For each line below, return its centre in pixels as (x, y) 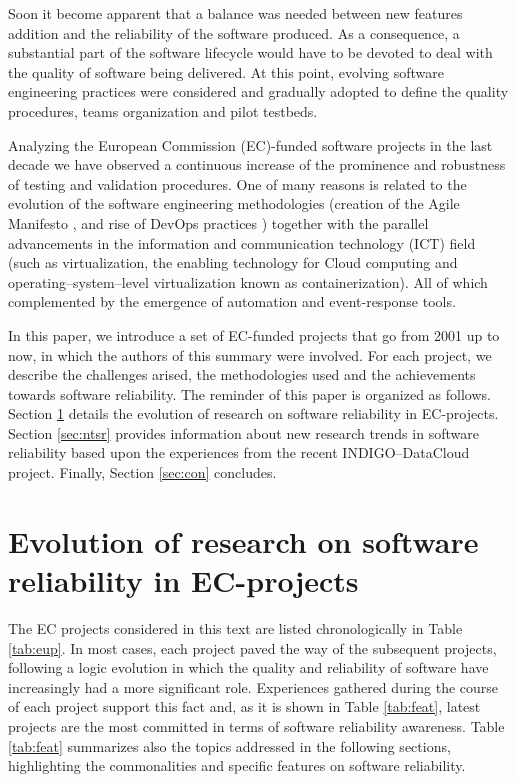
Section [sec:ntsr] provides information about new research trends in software (243, 432)
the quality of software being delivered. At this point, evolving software (226, 71)
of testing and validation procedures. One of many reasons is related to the (237, 183)
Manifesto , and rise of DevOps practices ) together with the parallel (218, 222)
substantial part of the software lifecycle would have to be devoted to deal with (250, 52)
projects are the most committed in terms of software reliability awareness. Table (256, 725)
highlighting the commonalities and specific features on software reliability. (237, 765)
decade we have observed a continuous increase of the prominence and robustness (257, 164)
